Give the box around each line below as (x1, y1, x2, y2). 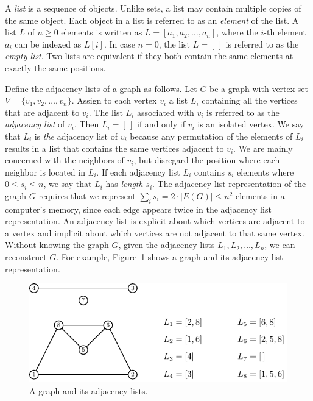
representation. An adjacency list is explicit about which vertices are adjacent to (5, 215, 305, 227)
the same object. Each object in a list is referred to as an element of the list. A (5, 13, 299, 26)
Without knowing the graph (5, 238, 109, 251)
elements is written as (61, 26, 142, 38)
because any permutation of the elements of (130, 129, 293, 142)
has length (105, 177, 143, 190)
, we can (264, 238, 295, 251)
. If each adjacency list (96, 165, 180, 178)
